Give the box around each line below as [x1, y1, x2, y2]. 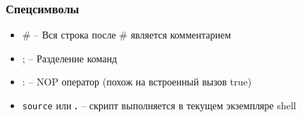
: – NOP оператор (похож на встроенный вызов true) [22, 74, 252, 89]
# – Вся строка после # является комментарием [22, 27, 232, 42]
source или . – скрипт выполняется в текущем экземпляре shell [22, 98, 296, 112]
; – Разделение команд [22, 50, 118, 65]
